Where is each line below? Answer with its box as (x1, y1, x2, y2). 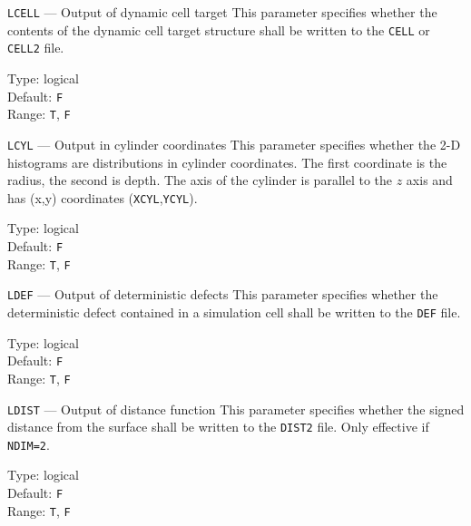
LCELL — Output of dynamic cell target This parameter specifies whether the (7, 3, 437, 21)
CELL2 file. (7, 38, 64, 57)
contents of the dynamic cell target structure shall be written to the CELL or (7, 20, 430, 39)
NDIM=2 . (7, 434, 50, 453)
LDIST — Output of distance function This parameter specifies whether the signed (7, 399, 465, 418)
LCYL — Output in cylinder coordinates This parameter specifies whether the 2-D (7, 134, 461, 153)
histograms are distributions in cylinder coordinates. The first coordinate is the (7, 152, 447, 171)
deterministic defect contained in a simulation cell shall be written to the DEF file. (7, 302, 461, 321)
